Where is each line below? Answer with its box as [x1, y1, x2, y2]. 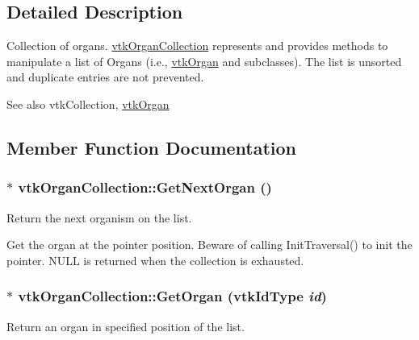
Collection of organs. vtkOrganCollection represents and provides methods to [6, 37, 388, 54]
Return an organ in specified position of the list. [6, 317, 245, 334]
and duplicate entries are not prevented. [6, 68, 204, 85]
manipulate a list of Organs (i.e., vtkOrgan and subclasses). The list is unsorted [6, 52, 402, 69]
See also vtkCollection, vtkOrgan [6, 95, 170, 112]
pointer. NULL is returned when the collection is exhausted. [6, 251, 304, 268]
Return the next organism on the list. [6, 209, 192, 226]
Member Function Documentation [6, 135, 297, 160]
